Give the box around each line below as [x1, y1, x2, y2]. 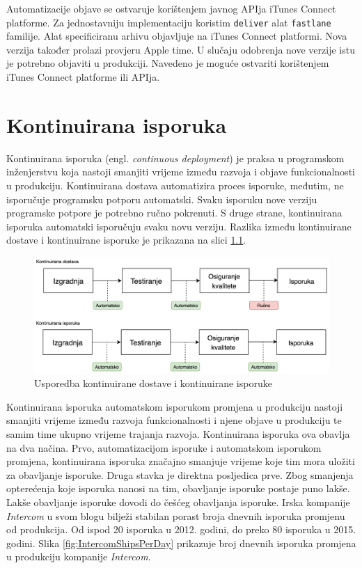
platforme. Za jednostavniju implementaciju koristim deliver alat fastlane [6, 15, 331, 29]
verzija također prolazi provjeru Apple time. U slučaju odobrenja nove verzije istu [6, 42, 355, 56]
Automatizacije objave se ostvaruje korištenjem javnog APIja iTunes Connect [6, 1, 336, 15]
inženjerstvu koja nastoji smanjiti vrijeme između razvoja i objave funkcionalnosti [6, 164, 355, 179]
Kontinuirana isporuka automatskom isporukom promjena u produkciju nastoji [6, 399, 343, 413]
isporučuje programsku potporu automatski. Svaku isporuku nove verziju [6, 191, 317, 206]
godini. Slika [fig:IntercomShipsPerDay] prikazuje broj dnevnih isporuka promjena [6, 535, 356, 550]
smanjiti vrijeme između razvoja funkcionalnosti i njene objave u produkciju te [6, 413, 342, 427]
